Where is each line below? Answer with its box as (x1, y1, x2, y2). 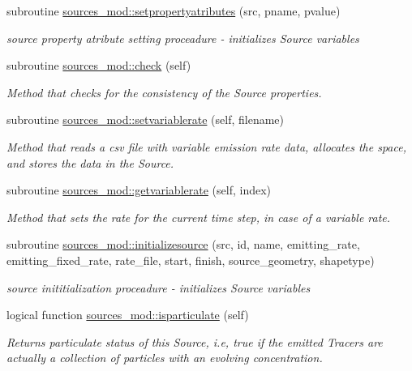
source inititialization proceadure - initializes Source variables (6, 279, 311, 296)
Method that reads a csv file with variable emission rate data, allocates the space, (6, 138, 406, 155)
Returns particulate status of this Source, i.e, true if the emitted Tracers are (6, 333, 383, 350)
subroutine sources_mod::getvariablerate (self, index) (6, 181, 272, 198)
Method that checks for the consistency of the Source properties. (6, 83, 322, 100)
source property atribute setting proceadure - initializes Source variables (6, 29, 359, 46)
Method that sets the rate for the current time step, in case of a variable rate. (6, 208, 391, 225)
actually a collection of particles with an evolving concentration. (6, 349, 323, 366)
